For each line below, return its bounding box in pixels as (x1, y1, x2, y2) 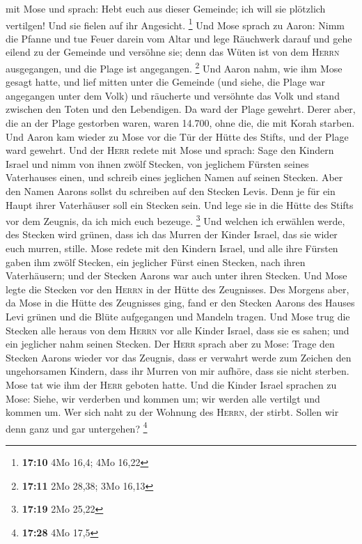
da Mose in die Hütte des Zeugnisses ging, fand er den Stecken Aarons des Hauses (6, 295, 355, 310)
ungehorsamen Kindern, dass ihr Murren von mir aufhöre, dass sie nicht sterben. (6, 364, 349, 378)
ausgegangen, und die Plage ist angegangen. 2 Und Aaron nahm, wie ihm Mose (6, 59, 343, 75)
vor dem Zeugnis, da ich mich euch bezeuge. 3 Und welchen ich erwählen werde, (6, 212, 345, 228)
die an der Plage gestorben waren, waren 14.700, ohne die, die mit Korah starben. (6, 116, 355, 130)
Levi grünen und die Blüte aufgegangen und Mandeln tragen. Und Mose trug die (6, 309, 350, 324)
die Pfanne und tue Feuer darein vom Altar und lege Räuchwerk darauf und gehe (6, 31, 352, 45)
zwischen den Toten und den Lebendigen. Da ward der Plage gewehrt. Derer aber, (6, 102, 356, 116)
